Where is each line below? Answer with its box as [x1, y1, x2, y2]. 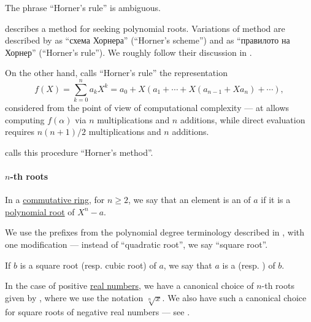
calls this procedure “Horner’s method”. [5, 145, 153, 158]
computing [5, 113, 45, 126]
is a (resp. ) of [222, 258, 275, 271]
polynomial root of [5, 205, 75, 218]
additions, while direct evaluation [180, 113, 305, 126]
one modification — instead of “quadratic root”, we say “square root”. [5, 238, 268, 251]
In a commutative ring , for [5, 193, 105, 206]
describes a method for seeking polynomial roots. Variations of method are [5, 21, 285, 34]
